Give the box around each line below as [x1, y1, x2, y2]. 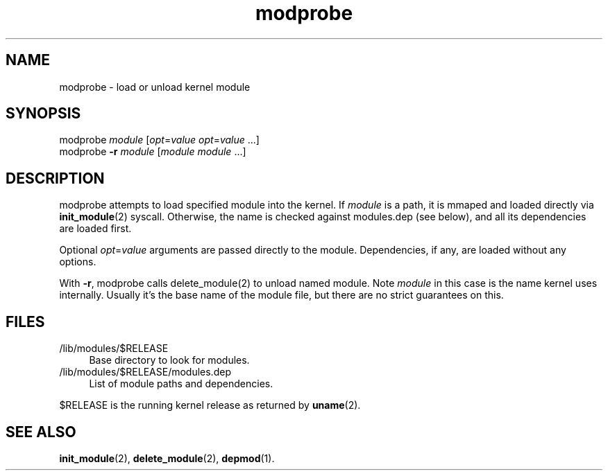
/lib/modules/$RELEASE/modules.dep [59, 366, 231, 378]
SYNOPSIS [6, 105, 81, 123]
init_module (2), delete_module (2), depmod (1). [59, 452, 275, 464]
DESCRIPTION [6, 169, 105, 187]
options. [59, 256, 96, 268]
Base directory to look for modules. [89, 354, 250, 367]
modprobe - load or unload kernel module [59, 80, 251, 93]
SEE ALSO [6, 423, 76, 441]
